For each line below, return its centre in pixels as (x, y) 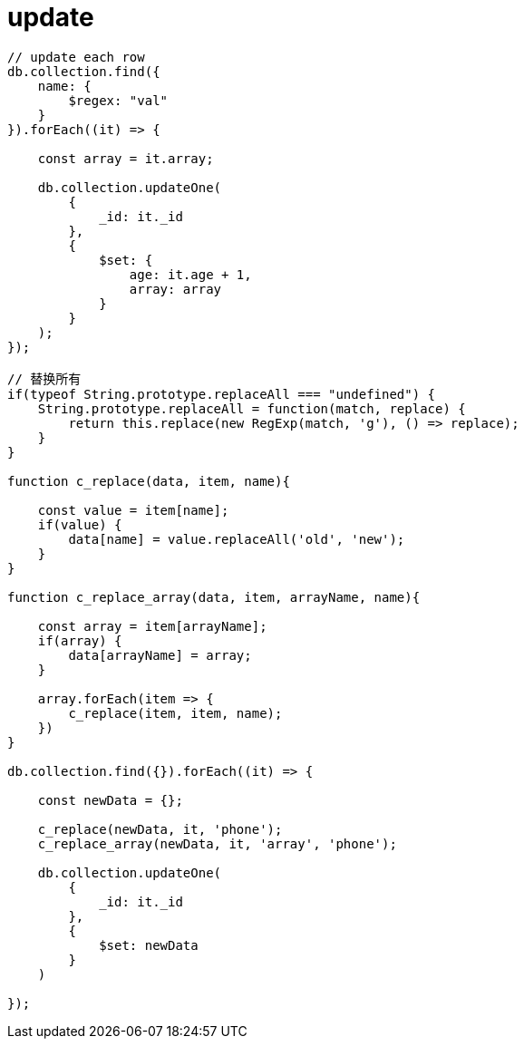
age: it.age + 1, (190, 274)
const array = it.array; (126, 158)
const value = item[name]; (133, 510)
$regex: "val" (118, 100)
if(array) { (80, 640)
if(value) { (80, 524)
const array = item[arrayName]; (152, 626)
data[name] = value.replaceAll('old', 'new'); (237, 539)
